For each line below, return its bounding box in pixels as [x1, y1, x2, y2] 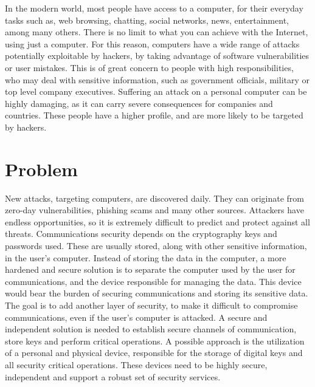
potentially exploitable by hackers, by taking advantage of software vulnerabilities [5, 49, 310, 62]
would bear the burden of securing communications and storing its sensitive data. [5, 287, 308, 300]
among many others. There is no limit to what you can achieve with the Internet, [5, 26, 308, 38]
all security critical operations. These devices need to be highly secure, [5, 358, 268, 371]
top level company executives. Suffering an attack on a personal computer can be [5, 85, 307, 98]
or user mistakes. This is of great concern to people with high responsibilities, [5, 61, 294, 74]
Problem [5, 156, 78, 181]
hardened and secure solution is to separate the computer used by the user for [5, 263, 296, 276]
